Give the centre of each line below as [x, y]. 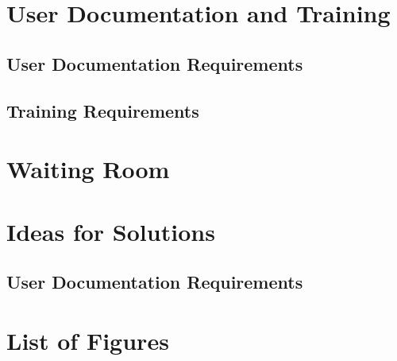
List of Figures [88, 340]
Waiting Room [88, 169]
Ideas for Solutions [111, 231]
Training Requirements [103, 110]
